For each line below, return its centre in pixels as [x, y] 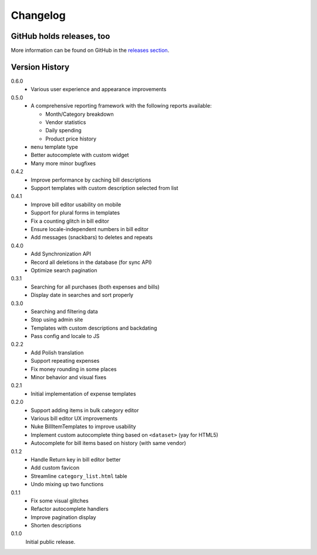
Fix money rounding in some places [74, 369]
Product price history [71, 139]
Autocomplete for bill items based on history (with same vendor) [108, 443]
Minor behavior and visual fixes [69, 377]
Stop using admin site [57, 320]
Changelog [38, 15]
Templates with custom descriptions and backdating [94, 328]
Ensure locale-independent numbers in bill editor [90, 229]
